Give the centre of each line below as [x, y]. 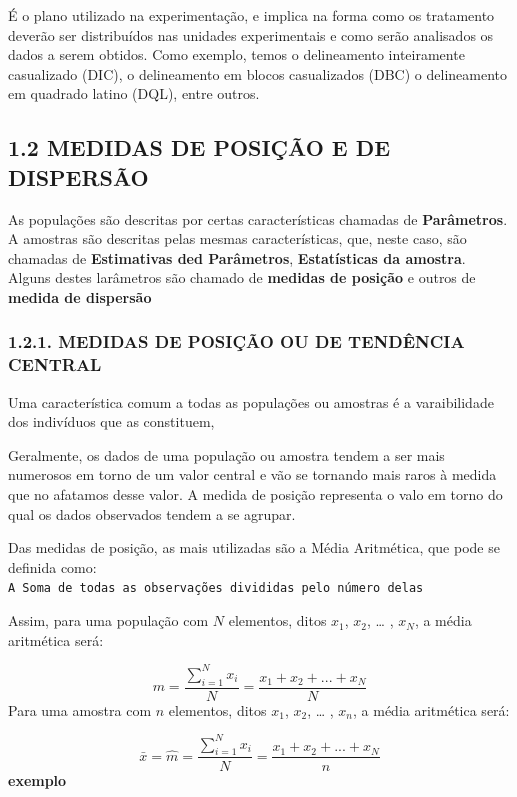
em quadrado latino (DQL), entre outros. [134, 93]
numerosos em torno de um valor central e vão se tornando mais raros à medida [252, 474]
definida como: [52, 566]
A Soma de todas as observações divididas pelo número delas [216, 588]
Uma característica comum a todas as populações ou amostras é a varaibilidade [251, 401]
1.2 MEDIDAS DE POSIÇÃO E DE [199, 147]
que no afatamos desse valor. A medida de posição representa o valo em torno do [255, 494]
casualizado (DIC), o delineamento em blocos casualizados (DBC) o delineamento [257, 73]
